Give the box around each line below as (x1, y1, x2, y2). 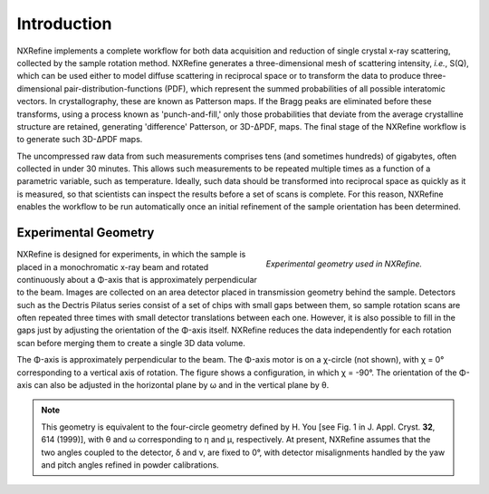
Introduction (16, 14, 112, 34)
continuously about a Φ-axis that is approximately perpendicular (16, 274, 258, 285)
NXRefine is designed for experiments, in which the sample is (16, 249, 246, 260)
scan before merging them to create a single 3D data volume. (16, 337, 246, 348)
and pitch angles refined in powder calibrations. (41, 460, 219, 470)
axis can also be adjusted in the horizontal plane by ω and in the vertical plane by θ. (16, 380, 330, 391)
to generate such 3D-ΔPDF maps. (16, 134, 143, 145)
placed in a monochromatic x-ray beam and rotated (16, 261, 209, 272)
